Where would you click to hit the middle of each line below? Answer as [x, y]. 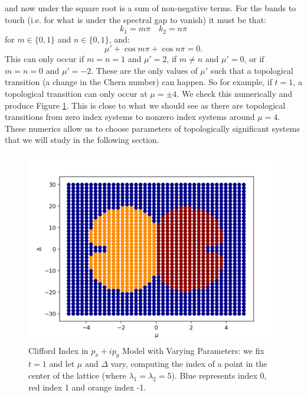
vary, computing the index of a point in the [189, 364]
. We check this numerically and [235, 94]
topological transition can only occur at [76, 94]
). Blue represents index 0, [219, 375]
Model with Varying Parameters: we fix [193, 350]
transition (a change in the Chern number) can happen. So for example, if [138, 82]
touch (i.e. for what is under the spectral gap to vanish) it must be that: [135, 19]
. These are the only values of [144, 70]
